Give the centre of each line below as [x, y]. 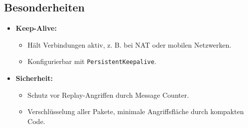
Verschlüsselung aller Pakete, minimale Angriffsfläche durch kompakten [136, 111]
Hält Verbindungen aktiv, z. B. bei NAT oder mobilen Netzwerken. [129, 44]
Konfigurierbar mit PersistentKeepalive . [92, 61]
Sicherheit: [34, 78]
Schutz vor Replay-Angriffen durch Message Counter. [108, 95]
